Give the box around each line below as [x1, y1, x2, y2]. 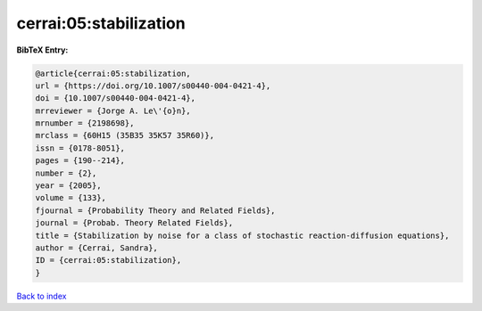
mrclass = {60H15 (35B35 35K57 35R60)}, [35, 130, 214, 141]
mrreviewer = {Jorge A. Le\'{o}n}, [35, 105, 191, 116]
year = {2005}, [35, 181, 102, 191]
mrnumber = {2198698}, [35, 119, 135, 128]
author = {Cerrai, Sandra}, [35, 243, 158, 253]
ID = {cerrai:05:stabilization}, [35, 255, 182, 266]
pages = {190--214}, [35, 156, 125, 166]
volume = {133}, [35, 192, 107, 203]
